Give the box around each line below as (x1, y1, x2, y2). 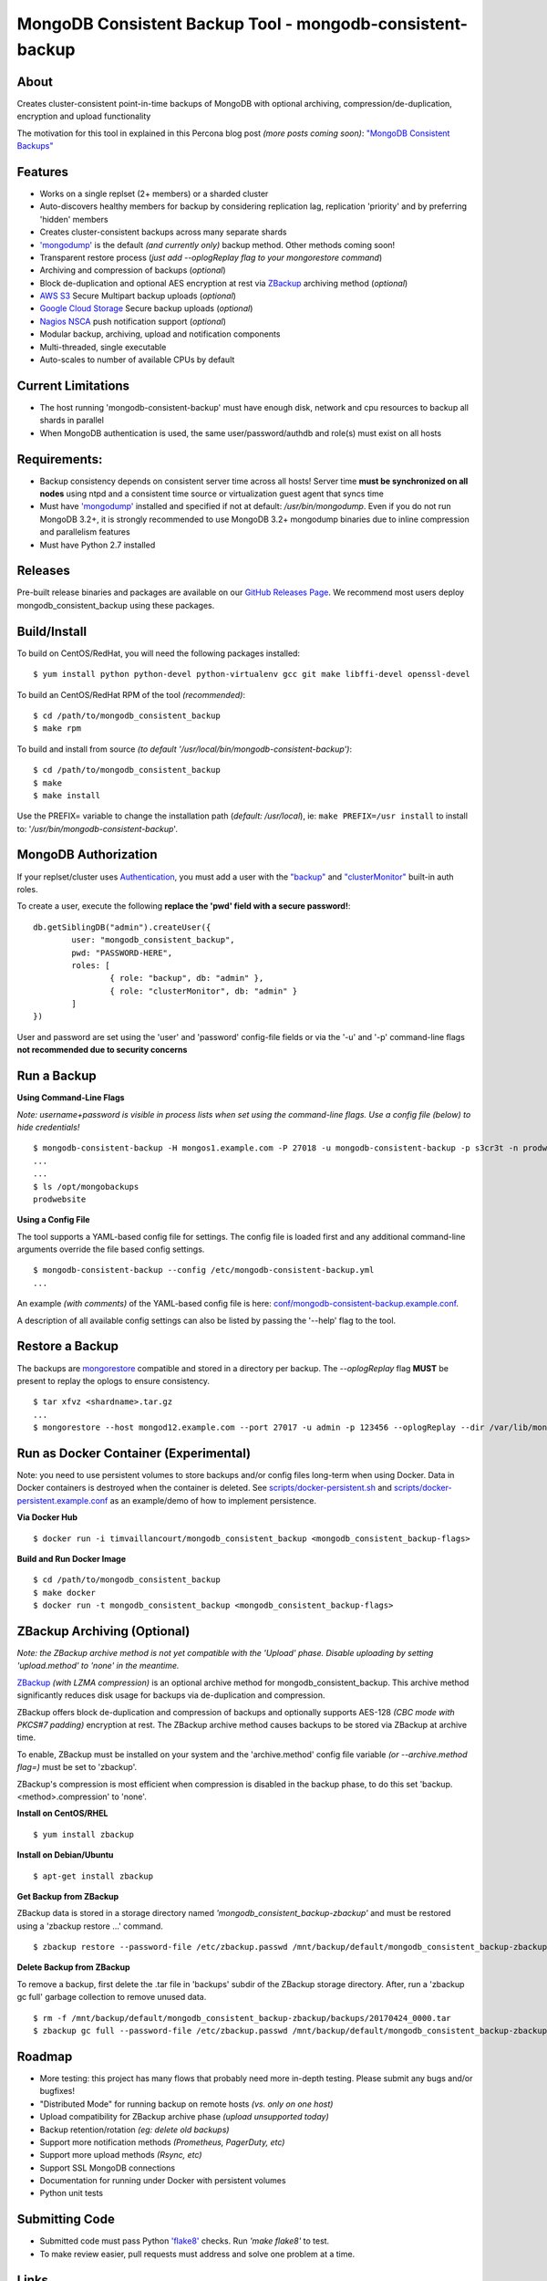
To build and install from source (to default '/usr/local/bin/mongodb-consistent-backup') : (16, 744, 353, 755)
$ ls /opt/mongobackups (33, 1182, 139, 1192)
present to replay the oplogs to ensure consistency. (16, 1375, 210, 1386)
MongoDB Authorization (16, 847, 159, 862)
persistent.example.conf (16, 1495, 108, 1505)
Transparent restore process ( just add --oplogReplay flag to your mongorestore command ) (39, 252, 383, 263)
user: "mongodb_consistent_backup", (71, 935, 236, 945)
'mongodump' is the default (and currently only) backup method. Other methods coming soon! (39, 239, 396, 250)
